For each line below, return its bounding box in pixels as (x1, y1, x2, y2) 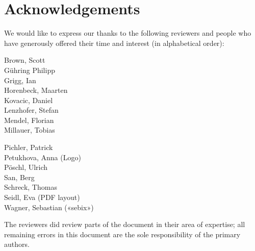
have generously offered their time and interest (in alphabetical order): (4, 37, 224, 48)
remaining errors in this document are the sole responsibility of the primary (4, 229, 241, 239)
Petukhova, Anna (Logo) (4, 152, 81, 162)
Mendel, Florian (4, 114, 54, 125)
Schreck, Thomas (4, 182, 57, 192)
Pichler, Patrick (4, 142, 53, 153)
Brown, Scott (4, 55, 45, 65)
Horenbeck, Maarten (4, 85, 68, 95)
